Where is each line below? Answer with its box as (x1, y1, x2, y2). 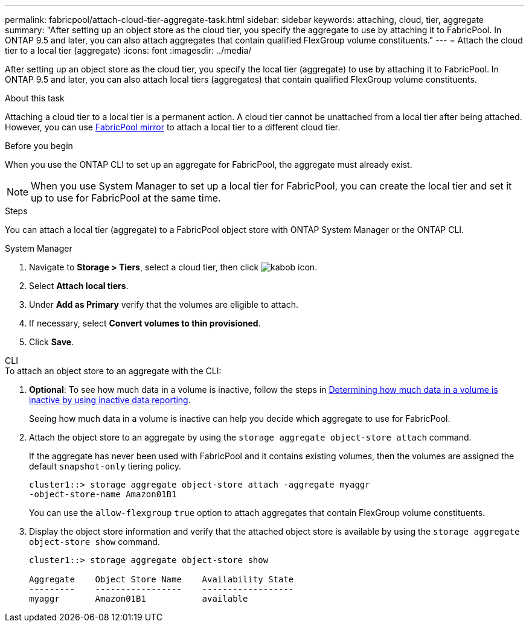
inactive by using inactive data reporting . (29, 395, 191, 405)
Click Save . (29, 337, 74, 347)
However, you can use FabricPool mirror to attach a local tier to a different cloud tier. (5, 122, 341, 132)
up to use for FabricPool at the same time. (31, 192, 221, 204)
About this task (5, 93, 65, 103)
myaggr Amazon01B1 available (29, 594, 248, 603)
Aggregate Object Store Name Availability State (29, 574, 294, 584)
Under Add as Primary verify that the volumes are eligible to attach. (29, 299, 299, 310)
